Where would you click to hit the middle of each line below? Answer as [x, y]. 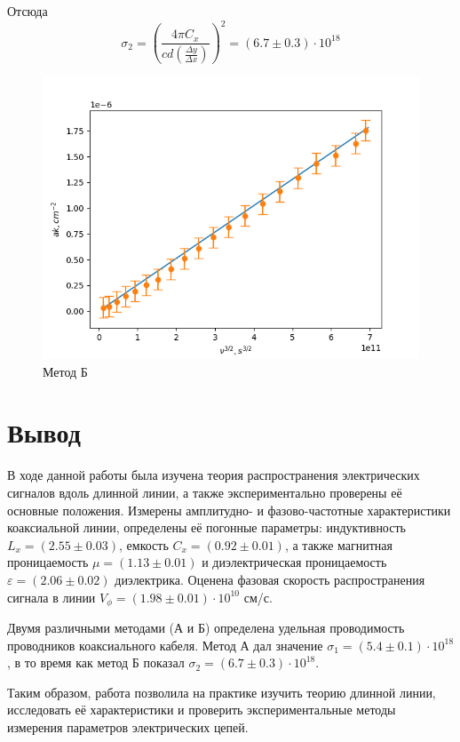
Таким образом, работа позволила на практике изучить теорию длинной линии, [222, 692]
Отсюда [28, 11]
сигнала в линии [52, 597]
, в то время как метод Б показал [96, 662]
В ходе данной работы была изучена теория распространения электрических [214, 475]
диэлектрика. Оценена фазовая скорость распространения [270, 579]
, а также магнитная [338, 544]
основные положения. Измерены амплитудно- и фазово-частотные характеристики [229, 510]
